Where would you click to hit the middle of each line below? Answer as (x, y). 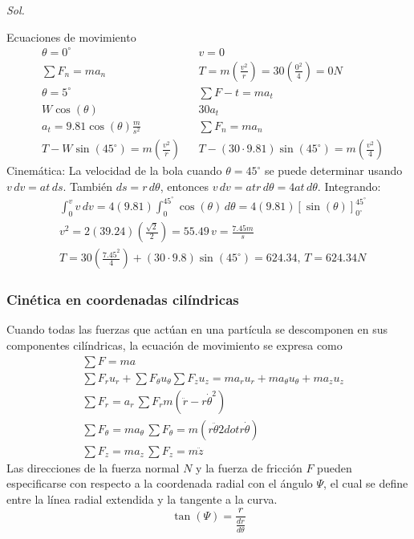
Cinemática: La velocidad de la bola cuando (114, 170)
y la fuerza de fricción (249, 467)
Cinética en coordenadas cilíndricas (123, 300)
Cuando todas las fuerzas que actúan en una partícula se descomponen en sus (197, 329)
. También (87, 186)
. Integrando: (349, 186)
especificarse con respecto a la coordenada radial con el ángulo (160, 483)
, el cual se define (366, 483)
